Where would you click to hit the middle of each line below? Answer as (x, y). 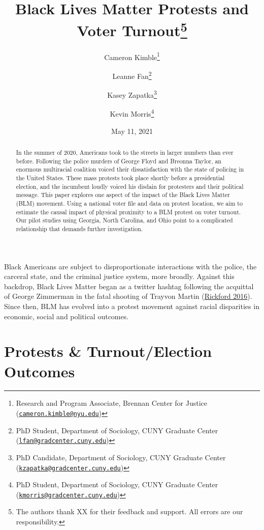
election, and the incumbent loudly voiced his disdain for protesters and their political (130, 186)
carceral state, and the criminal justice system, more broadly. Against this (119, 276)
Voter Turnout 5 (132, 29)
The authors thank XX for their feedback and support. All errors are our (129, 511)
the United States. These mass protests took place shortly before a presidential (120, 178)
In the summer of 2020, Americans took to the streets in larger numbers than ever (125, 152)
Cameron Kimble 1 (132, 56)
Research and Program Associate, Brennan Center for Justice (111, 403)
